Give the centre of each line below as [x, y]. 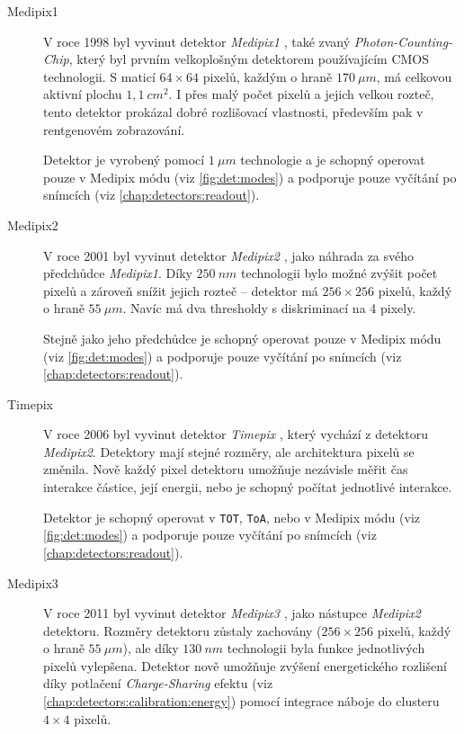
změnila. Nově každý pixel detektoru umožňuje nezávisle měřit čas [226, 469]
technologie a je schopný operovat [333, 160]
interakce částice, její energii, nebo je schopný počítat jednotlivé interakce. [248, 487]
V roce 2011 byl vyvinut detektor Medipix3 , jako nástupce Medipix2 [232, 613]
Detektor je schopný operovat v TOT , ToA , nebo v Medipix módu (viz [232, 517]
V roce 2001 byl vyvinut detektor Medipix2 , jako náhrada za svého [229, 255]
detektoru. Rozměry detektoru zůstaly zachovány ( [183, 630]
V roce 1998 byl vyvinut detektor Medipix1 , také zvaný [197, 41]
